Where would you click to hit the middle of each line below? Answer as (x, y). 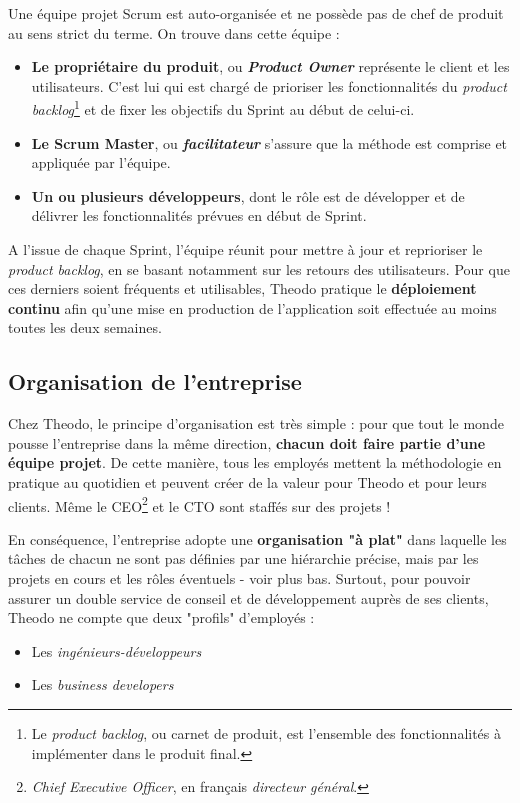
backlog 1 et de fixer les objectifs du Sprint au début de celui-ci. (223, 108)
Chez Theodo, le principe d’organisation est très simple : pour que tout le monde (256, 423)
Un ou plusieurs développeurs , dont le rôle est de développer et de (248, 195)
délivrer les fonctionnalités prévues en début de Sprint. (199, 215)
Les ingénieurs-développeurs (116, 650)
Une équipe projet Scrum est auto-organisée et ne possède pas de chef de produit (256, 13)
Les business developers (102, 684)
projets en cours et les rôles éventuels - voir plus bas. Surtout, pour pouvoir (239, 577)
